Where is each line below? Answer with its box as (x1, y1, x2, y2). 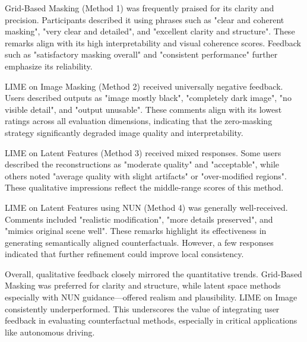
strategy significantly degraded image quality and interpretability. (5, 126, 243, 138)
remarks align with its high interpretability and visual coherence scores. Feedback (5, 36, 301, 49)
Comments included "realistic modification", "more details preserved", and (5, 213, 273, 225)
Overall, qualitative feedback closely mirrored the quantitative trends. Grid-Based (5, 267, 302, 280)
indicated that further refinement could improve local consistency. (5, 248, 244, 260)
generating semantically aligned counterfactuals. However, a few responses (5, 236, 274, 248)
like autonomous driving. (5, 325, 95, 338)
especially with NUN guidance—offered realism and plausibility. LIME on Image (5, 291, 297, 303)
